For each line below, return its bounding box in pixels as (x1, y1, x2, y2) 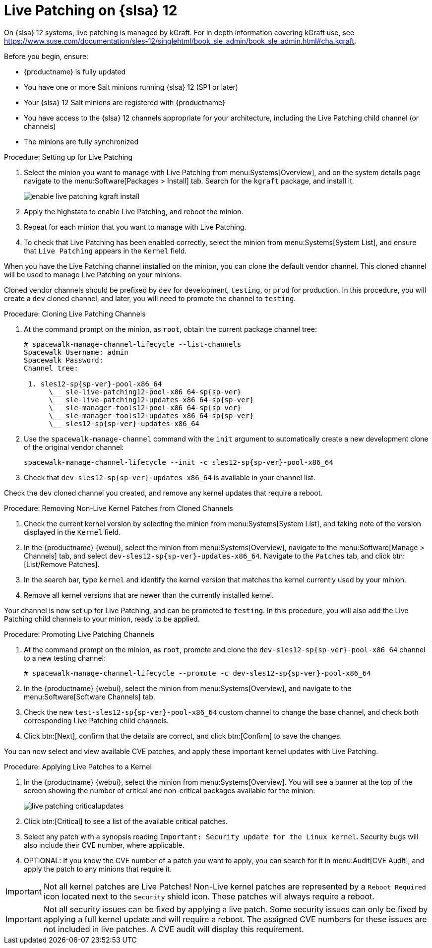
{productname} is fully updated (24, 67, 126, 76)
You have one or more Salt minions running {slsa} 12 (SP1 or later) (24, 82, 238, 91)
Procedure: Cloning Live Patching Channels (4, 309, 146, 318)
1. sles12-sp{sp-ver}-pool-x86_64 (28, 379, 162, 388)
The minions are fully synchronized (24, 137, 138, 146)
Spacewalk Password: (24, 356, 104, 364)
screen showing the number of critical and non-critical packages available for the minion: (24, 786, 315, 795)
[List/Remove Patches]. (24, 560, 100, 569)
